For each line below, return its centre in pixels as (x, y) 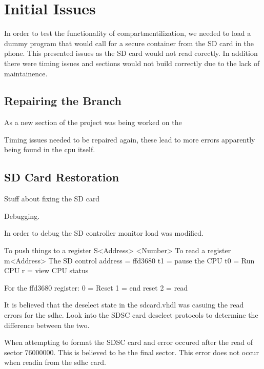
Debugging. (22, 216)
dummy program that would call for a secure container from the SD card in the (129, 43)
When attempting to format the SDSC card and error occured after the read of (129, 342)
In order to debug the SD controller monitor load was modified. (104, 233)
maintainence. (26, 73)
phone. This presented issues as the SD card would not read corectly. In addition (131, 53)
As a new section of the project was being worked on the (93, 122)
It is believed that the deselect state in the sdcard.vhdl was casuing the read (124, 305)
